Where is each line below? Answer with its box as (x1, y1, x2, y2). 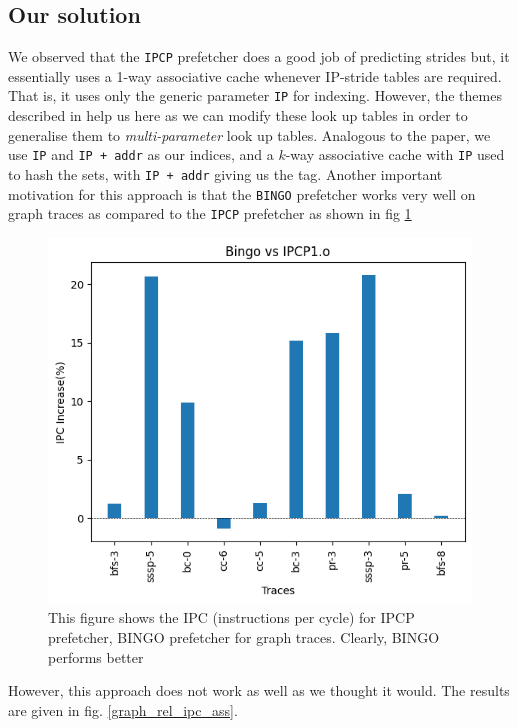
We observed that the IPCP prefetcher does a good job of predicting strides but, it (8, 46, 510, 67)
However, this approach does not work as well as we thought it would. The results (8, 680, 510, 701)
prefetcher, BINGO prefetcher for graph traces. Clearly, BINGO (48, 627, 440, 648)
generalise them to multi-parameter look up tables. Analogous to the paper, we (8, 124, 491, 145)
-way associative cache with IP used (285, 144, 505, 165)
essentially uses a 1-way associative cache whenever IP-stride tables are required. (8, 65, 502, 86)
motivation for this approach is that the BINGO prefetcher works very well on (8, 183, 476, 204)
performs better (48, 646, 144, 667)
